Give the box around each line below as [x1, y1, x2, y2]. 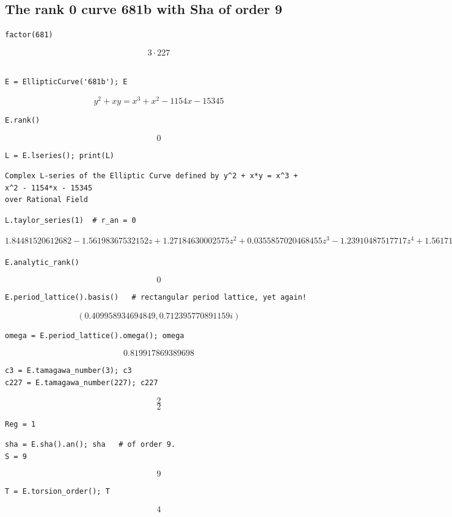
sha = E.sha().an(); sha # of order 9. [5, 440, 176, 449]
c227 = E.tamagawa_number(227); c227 [5, 378, 158, 387]
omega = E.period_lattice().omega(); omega [5, 331, 184, 340]
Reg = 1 [5, 419, 36, 428]
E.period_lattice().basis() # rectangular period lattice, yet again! [5, 293, 307, 302]
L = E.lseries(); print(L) [5, 151, 114, 160]
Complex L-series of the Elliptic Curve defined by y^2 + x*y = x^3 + [5, 172, 298, 181]
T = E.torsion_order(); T [5, 487, 110, 496]
